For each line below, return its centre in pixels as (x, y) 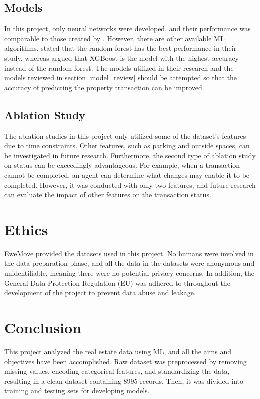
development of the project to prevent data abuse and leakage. (100, 293)
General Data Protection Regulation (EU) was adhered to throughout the (117, 283)
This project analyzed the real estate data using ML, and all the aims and (118, 351)
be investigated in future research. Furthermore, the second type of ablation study (130, 155)
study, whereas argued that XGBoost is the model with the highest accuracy (122, 58)
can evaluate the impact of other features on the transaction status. (108, 195)
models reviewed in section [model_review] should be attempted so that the (121, 78)
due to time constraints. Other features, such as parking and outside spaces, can (127, 145)
